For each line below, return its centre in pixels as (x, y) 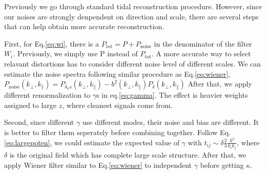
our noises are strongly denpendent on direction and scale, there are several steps (131, 16)
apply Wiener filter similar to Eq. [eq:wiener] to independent (98, 165)
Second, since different (39, 122)
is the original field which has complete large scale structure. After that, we (128, 155)
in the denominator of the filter (203, 43)
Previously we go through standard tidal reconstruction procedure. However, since (133, 6)
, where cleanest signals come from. (117, 105)
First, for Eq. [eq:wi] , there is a (52, 43)
